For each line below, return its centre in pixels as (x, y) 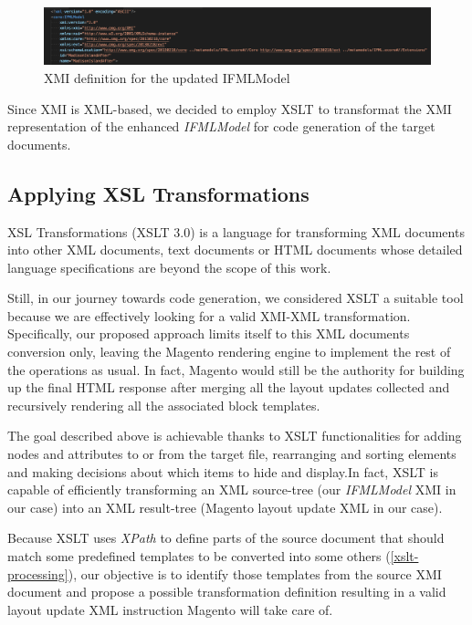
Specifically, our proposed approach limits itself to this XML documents (209, 333)
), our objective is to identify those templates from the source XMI (255, 573)
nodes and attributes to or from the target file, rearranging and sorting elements (232, 454)
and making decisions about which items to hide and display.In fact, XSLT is (223, 471)
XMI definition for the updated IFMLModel (167, 77)
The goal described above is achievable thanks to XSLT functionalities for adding (235, 436)
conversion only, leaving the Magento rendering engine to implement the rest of (229, 352)
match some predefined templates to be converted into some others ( (199, 556)
